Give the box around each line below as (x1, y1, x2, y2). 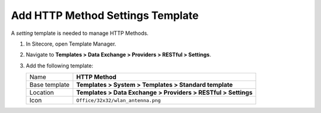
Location (29, 89, 54, 97)
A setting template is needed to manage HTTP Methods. (11, 30, 149, 37)
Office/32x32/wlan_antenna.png (76, 97, 161, 104)
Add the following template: (26, 62, 93, 69)
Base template (29, 80, 70, 89)
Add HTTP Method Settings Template (11, 9, 199, 22)
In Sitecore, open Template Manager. (26, 40, 117, 47)
